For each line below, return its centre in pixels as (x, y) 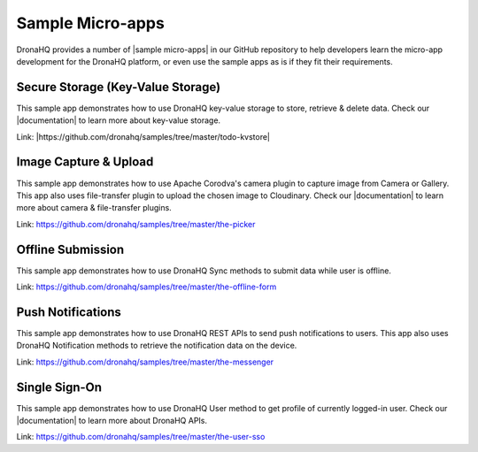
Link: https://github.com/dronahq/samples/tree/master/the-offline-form (146, 287)
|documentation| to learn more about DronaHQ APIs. (112, 420)
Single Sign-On (59, 387)
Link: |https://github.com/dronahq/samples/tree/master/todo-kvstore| (143, 136)
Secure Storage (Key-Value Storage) (119, 87)
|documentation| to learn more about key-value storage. (119, 120)
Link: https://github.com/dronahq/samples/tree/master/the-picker (136, 224)
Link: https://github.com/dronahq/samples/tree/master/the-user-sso (141, 437)
